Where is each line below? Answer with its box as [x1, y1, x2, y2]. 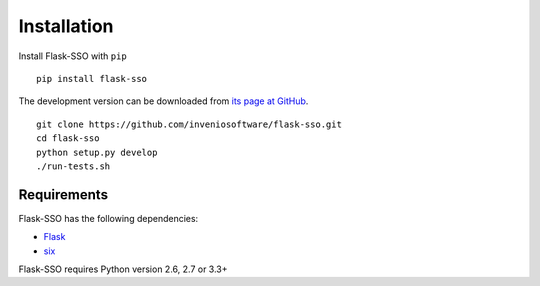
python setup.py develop [36, 146, 158, 158]
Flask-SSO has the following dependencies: [18, 212, 199, 224]
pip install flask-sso [36, 73, 148, 84]
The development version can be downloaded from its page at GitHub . [18, 95, 309, 107]
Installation [18, 15, 114, 37]
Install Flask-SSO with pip [18, 50, 127, 62]
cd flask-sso [36, 133, 100, 144]
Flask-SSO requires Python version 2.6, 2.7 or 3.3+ [18, 263, 228, 275]
